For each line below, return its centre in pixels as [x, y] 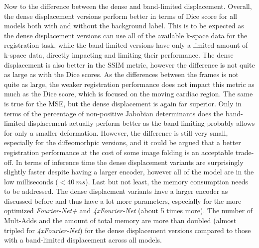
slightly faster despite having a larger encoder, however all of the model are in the [129, 172]
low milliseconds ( [31, 181]
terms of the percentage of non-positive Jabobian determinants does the [114, 113]
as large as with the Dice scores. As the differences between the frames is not [122, 74]
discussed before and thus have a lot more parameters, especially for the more [123, 201]
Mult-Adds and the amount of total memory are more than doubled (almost [120, 220]
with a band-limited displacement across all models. [83, 240]
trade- [245, 152]
